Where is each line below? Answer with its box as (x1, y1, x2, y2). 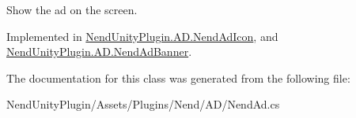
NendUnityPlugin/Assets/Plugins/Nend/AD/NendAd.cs (6, 96, 280, 112)
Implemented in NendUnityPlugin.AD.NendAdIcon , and (6, 28, 278, 44)
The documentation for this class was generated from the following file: (6, 69, 350, 86)
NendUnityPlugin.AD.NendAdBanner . (6, 43, 192, 60)
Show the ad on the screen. (6, 2, 138, 17)
